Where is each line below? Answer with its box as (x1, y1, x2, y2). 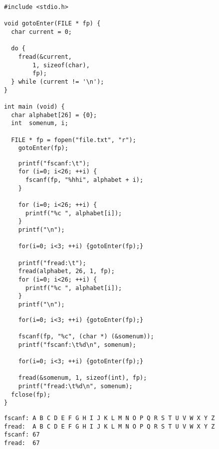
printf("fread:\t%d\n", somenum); (18, 382, 133, 390)
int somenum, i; (11, 120, 68, 127)
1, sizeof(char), (32, 61, 90, 69)
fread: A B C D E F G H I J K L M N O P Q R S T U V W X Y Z (4, 423, 215, 430)
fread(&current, (18, 53, 72, 60)
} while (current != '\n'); (11, 78, 104, 85)
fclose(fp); (11, 391, 51, 398)
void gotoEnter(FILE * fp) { (4, 20, 101, 27)
